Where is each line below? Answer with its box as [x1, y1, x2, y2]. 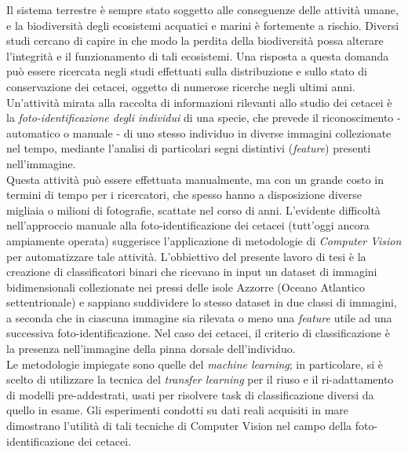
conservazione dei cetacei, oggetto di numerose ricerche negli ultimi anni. [6, 78, 355, 94]
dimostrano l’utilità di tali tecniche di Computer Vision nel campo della [6, 417, 352, 434]
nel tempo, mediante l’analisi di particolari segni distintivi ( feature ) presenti [6, 140, 371, 156]
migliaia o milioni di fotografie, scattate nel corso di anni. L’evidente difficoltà [6, 201, 381, 218]
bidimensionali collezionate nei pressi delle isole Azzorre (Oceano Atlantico [6, 278, 365, 295]
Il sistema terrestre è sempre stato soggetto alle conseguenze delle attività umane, [6, 2, 399, 17]
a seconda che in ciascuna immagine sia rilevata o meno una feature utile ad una [6, 309, 392, 325]
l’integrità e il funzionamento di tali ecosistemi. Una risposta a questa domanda [6, 47, 389, 64]
